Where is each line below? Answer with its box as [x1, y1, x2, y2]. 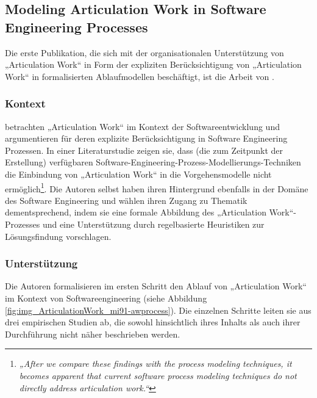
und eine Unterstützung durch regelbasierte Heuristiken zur [42, 218, 265, 230]
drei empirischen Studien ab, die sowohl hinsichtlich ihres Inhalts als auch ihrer [5, 316, 301, 328]
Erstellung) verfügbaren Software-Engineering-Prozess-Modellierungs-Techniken [5, 156, 301, 168]
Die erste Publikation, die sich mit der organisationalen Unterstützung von [5, 46, 284, 59]
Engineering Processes [5, 17, 148, 36]
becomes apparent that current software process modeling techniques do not [19, 369, 297, 382]
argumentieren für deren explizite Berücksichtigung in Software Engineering [5, 132, 288, 145]
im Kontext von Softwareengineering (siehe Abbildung [5, 292, 207, 304]
